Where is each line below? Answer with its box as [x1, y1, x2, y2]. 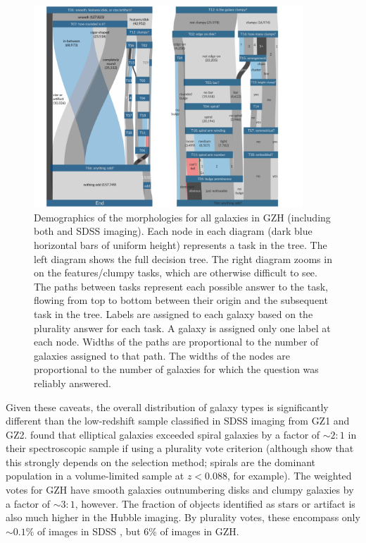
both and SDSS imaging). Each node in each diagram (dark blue [34, 224, 313, 238]
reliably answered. [34, 375, 111, 390]
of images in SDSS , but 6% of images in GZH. [37, 523, 239, 538]
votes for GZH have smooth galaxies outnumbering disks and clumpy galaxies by [6, 482, 354, 497]
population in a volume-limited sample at [6, 468, 184, 483]
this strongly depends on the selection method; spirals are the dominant [6, 454, 316, 469]
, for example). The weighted [227, 468, 352, 483]
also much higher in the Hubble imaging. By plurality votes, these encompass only [6, 510, 360, 525]
